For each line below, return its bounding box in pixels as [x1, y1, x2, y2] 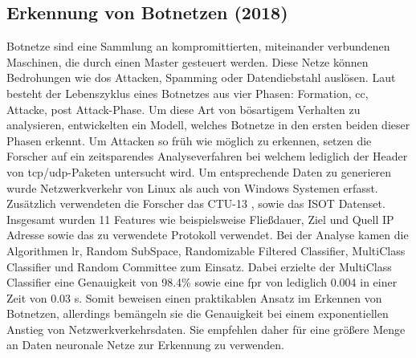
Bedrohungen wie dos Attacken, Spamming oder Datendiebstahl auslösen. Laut [6, 69, 396, 86]
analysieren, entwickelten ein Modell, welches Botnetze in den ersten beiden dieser [6, 116, 410, 133]
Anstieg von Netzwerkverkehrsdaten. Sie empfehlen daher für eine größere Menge [6, 320, 406, 337]
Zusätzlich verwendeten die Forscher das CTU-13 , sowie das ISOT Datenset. [6, 195, 385, 212]
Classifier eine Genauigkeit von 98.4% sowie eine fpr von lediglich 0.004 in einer [6, 274, 398, 291]
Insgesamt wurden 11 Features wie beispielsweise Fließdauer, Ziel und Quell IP [6, 210, 394, 227]
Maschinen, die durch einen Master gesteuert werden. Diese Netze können [6, 53, 369, 70]
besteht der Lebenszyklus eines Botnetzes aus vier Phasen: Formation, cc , [6, 84, 369, 101]
